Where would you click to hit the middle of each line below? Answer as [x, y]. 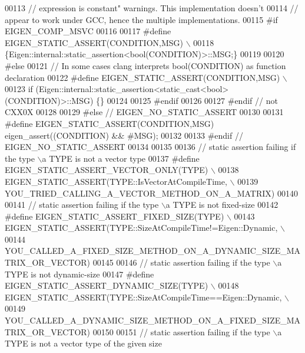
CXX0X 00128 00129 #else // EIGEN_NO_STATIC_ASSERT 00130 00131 [144, 112]
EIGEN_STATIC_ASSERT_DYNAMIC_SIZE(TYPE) [107, 285]
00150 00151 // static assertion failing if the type [181, 331]
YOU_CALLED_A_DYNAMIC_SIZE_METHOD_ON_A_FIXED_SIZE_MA [153, 320]
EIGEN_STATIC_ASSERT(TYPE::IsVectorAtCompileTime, [116, 181]
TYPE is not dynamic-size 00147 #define [79, 274]
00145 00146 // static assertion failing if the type [181, 262]
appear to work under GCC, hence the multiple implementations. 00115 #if [141, 19]
